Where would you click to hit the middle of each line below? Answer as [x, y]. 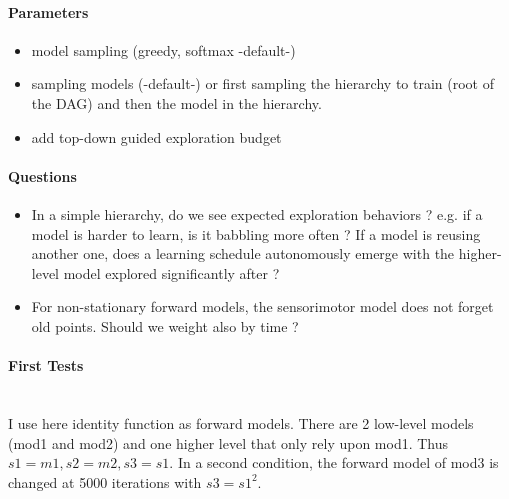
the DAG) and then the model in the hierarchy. [176, 102]
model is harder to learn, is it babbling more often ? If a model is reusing [256, 233]
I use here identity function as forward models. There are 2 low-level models [241, 422]
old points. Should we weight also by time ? [165, 325]
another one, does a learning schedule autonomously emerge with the [243, 253]
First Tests [46, 365]
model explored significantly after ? [171, 272]
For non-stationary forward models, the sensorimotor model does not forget [262, 306]
